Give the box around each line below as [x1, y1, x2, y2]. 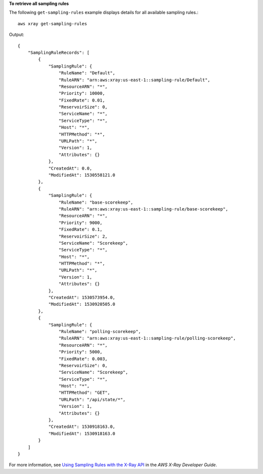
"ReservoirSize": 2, [58, 233, 108, 239]
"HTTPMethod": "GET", [58, 390, 111, 396]
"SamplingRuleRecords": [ [27, 50, 90, 55]
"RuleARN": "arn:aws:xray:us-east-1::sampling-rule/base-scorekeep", [58, 206, 228, 211]
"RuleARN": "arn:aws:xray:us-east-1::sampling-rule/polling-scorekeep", [58, 335, 236, 341]
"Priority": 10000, [58, 90, 105, 96]
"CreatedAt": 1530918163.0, [48, 424, 115, 430]
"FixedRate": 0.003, [58, 356, 108, 362]
